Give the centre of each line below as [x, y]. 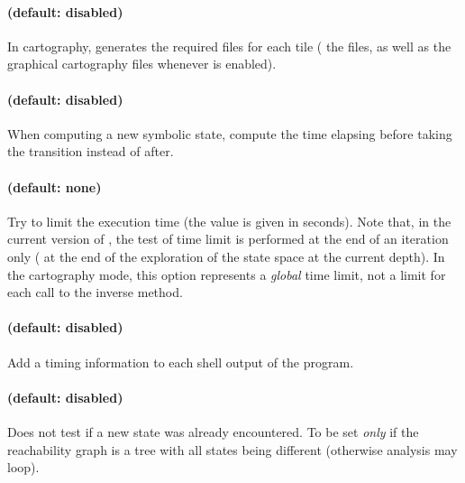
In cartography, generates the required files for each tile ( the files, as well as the [229, 46]
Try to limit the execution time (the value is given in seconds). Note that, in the [229, 221]
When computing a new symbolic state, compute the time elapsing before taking [230, 133]
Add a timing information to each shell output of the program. [181, 362]
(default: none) [55, 186]
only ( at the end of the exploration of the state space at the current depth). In [226, 256]
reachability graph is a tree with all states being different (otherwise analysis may [232, 449]
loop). [23, 467]
